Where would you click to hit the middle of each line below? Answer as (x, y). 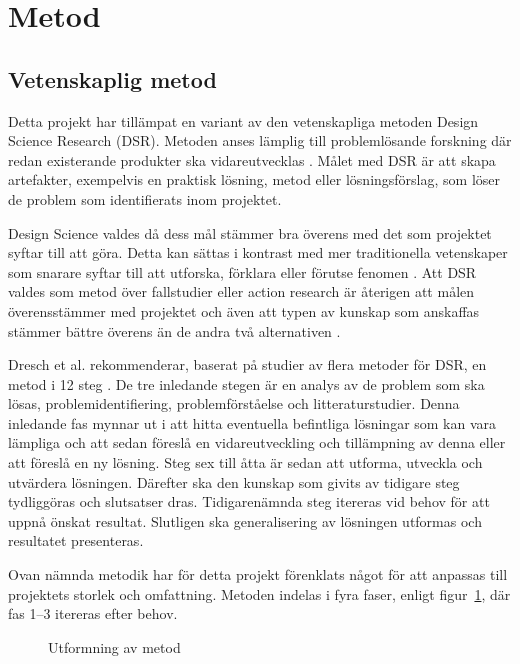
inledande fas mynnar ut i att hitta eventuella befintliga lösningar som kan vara (252, 422)
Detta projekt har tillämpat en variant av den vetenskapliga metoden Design (243, 120)
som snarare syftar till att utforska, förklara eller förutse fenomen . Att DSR (242, 271)
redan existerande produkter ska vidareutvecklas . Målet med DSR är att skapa (252, 159)
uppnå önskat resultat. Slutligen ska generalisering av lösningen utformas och (245, 520)
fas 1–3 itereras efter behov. (93, 613)
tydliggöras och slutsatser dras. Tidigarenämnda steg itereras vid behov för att (249, 501)
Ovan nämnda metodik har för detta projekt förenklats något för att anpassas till (258, 574)
